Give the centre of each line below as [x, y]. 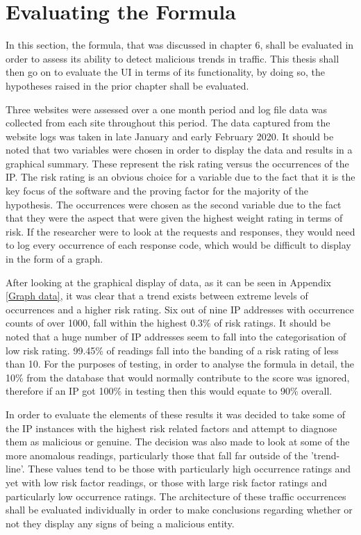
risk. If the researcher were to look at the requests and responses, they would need [180, 231]
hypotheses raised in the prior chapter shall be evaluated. [127, 85]
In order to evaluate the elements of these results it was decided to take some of [175, 414]
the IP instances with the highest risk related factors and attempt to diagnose [171, 428]
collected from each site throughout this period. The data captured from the [168, 123]
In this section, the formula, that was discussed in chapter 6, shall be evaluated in [180, 45]
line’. [15, 469]
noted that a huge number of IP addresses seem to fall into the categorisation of [176, 336]
